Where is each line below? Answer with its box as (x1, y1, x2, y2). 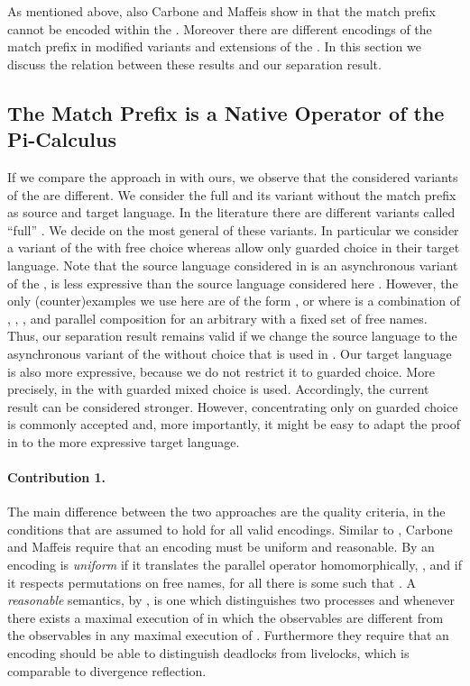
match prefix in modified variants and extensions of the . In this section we (7, 37, 421, 56)
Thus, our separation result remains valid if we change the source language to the (7, 326, 457, 345)
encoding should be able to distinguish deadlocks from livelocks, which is (7, 644, 410, 663)
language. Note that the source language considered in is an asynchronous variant (7, 255, 458, 274)
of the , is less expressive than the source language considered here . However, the (7, 273, 458, 292)
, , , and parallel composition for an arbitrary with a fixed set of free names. (7, 308, 428, 327)
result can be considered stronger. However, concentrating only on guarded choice (7, 397, 458, 416)
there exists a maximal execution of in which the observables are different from (7, 608, 444, 627)
